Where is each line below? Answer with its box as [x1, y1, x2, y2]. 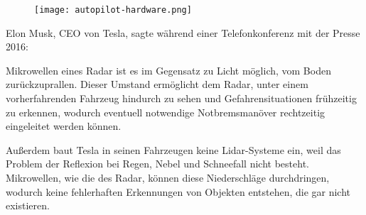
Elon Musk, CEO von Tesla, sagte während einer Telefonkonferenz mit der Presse [6, 25, 360, 40]
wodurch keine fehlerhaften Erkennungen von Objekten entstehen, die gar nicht [6, 184, 351, 199]
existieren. [6, 198, 50, 213]
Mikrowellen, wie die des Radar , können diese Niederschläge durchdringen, [6, 170, 330, 184]
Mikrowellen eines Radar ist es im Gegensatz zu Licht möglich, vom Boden [6, 62, 331, 77]
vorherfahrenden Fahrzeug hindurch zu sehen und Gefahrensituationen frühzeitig [6, 91, 357, 106]
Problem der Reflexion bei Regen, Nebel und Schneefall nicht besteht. [6, 156, 309, 171]
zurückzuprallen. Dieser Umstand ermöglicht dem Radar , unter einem [6, 77, 308, 92]
